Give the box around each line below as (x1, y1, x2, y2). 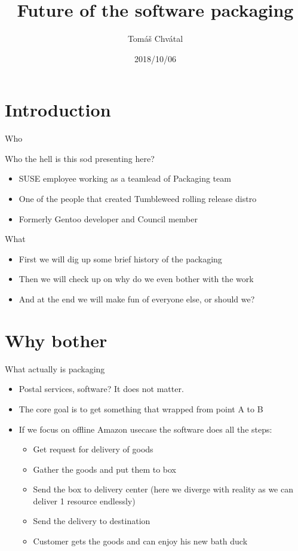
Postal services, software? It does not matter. (19, 382, 184, 395)
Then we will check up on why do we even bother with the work (19, 273, 254, 285)
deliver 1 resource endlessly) (33, 494, 136, 507)
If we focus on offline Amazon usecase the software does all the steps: (19, 423, 272, 435)
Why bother (5, 327, 107, 352)
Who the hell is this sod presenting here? (5, 152, 155, 164)
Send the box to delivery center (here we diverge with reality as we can (33, 483, 293, 495)
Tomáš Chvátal (127, 32, 183, 45)
